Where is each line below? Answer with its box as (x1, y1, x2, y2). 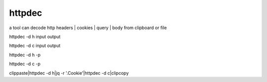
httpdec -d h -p (9, 52, 41, 58)
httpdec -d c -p (9, 61, 41, 67)
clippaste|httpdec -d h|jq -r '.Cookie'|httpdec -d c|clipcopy (9, 70, 129, 76)
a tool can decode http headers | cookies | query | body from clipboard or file (9, 25, 167, 31)
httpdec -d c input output (9, 42, 61, 49)
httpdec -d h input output (9, 34, 61, 40)
